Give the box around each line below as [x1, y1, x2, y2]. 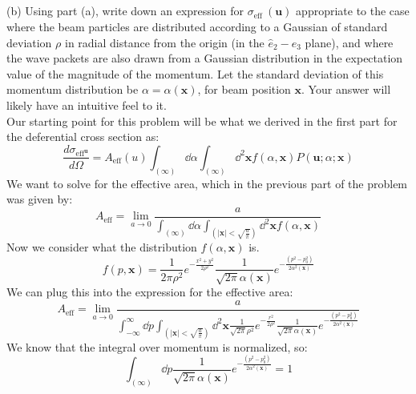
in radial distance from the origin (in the [64, 34, 265, 50]
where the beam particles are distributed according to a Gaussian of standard [6, 18, 388, 34]
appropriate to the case [296, 2, 410, 19]
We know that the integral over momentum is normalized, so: [6, 338, 308, 355]
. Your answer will [301, 81, 391, 98]
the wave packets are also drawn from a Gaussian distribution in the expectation [6, 50, 403, 66]
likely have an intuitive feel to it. [6, 96, 167, 113]
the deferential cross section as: [6, 128, 160, 145]
